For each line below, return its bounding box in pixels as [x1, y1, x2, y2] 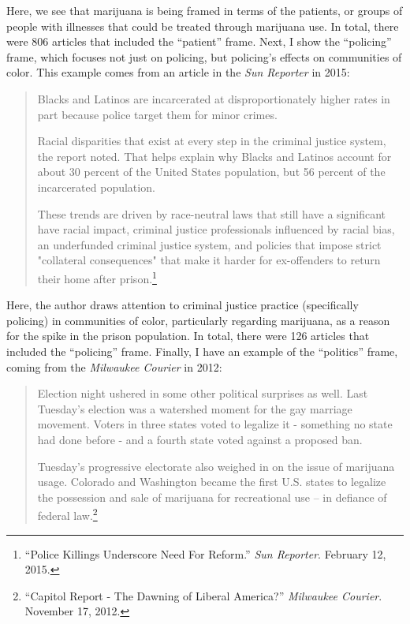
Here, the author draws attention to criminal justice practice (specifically [6, 297, 359, 313]
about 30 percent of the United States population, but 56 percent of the [37, 163, 386, 180]
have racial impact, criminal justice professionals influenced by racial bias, [37, 221, 395, 237]
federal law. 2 [37, 505, 98, 523]
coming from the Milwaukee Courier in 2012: [6, 358, 222, 375]
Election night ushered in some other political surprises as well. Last [37, 385, 368, 402]
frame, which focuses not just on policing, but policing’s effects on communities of [6, 48, 402, 65]
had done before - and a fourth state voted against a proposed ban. [37, 431, 363, 447]
